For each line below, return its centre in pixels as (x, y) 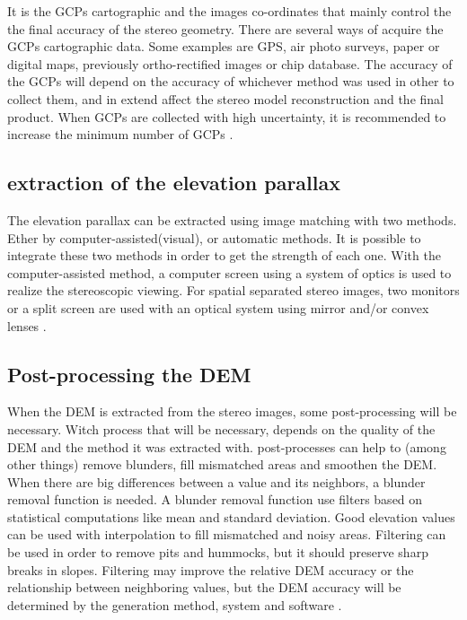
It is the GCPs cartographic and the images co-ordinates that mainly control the (229, 11)
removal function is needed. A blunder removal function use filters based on (215, 499)
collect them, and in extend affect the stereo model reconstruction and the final (225, 98)
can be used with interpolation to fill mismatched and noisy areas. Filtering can (227, 534)
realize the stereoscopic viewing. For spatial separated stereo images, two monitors (233, 290)
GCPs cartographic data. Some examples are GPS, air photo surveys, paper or (224, 46)
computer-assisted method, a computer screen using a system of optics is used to (229, 272)
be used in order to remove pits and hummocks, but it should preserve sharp (218, 552)
